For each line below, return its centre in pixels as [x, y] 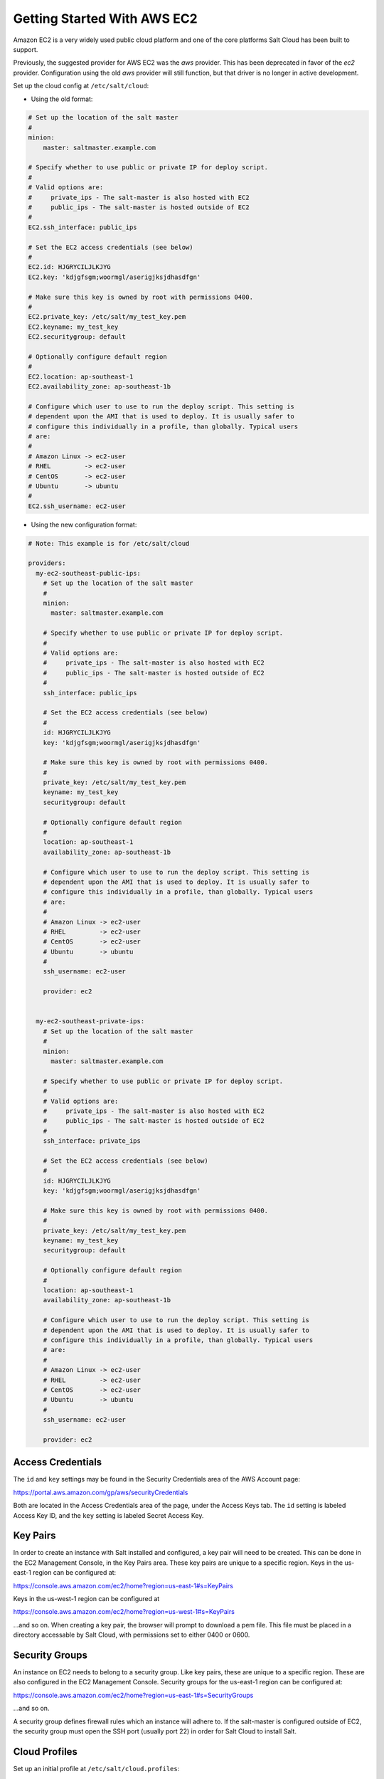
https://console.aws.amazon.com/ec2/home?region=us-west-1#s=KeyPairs [124, 1612]
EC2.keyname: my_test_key [73, 327]
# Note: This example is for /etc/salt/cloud [109, 543]
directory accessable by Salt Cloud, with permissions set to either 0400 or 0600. [132, 1635]
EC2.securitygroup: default [77, 337]
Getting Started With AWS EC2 [106, 19]
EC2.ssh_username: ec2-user [77, 506]
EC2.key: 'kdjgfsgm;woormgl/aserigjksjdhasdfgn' [114, 277]
